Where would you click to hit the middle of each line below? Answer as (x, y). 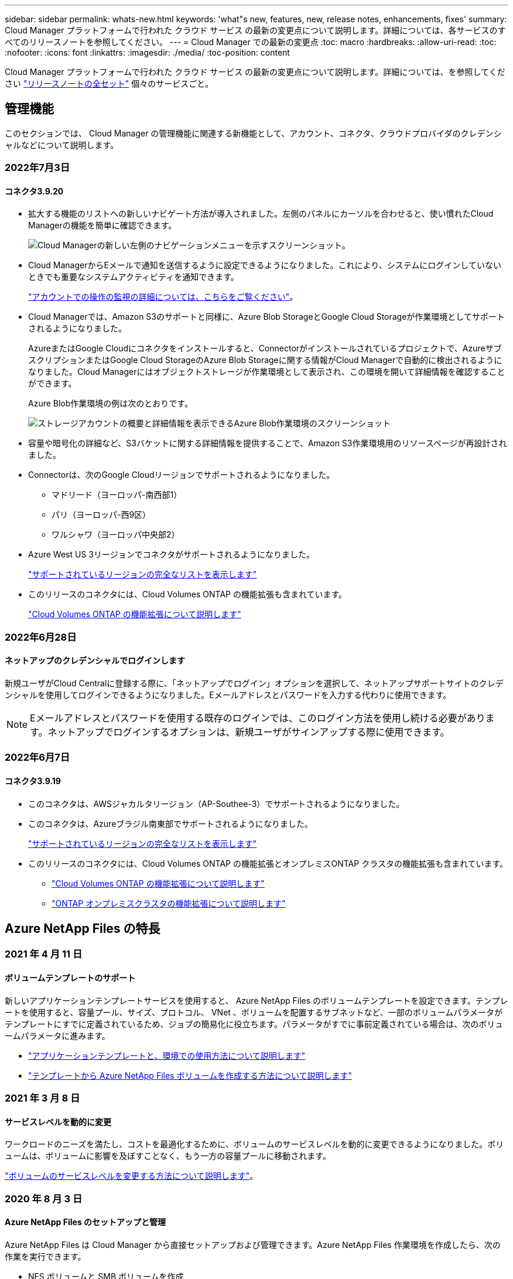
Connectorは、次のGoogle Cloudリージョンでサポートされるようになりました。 (182, 475)
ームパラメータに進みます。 (57, 1035)
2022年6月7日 (37, 758)
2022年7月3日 (37, 168)
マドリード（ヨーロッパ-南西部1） (117, 495)
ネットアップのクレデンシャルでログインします (95, 661)
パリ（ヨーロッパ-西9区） (101, 515)
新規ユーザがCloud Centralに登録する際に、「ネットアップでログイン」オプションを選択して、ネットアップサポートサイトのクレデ (254, 683)
